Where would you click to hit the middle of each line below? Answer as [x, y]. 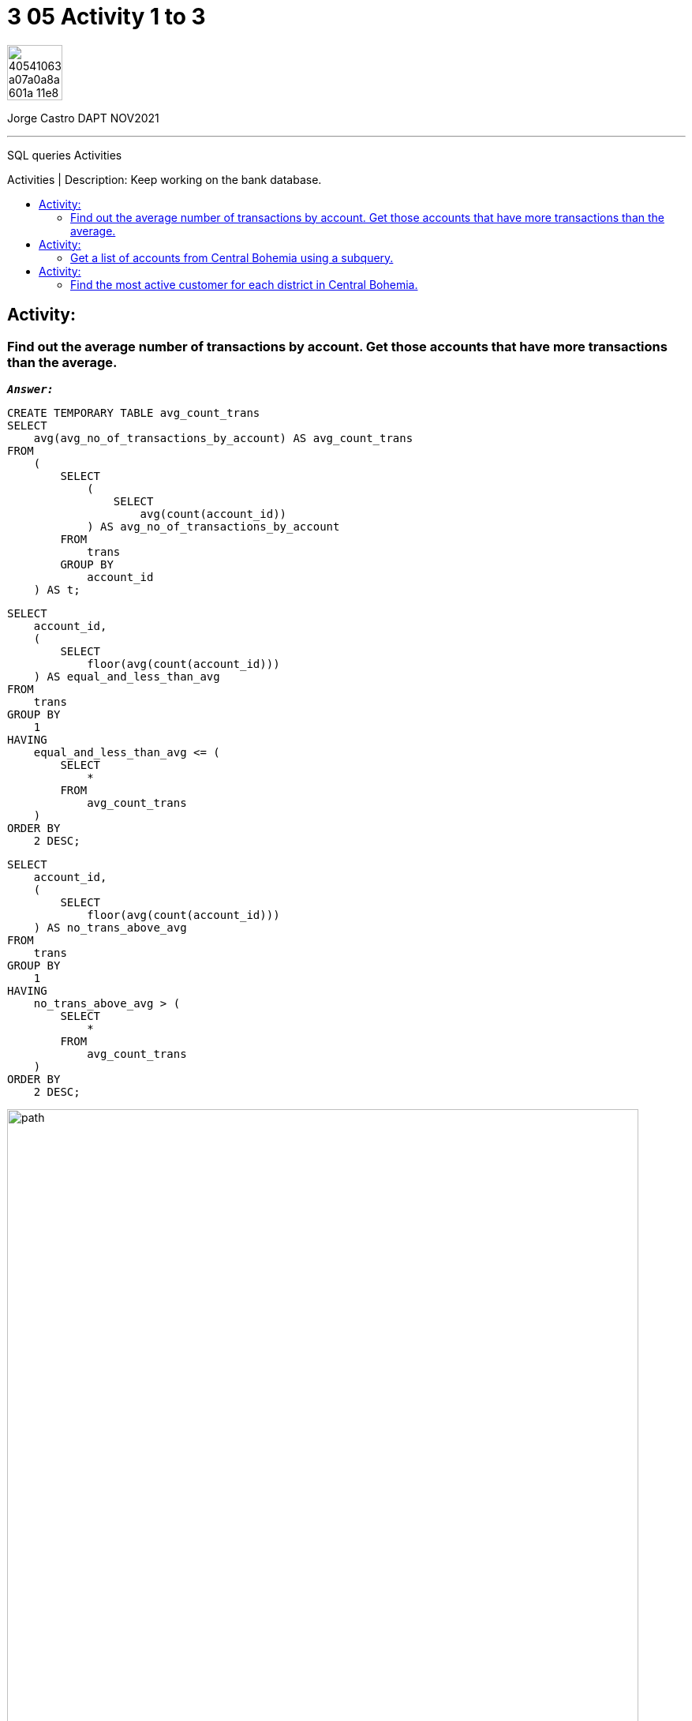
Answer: [31, 389]
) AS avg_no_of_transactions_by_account [213, 526]
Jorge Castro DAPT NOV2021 [83, 118]
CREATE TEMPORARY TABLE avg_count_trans [134, 412]
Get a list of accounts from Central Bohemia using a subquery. [232, 257]
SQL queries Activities [65, 155]
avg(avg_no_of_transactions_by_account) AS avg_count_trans [223, 438]
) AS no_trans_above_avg [110, 927]
